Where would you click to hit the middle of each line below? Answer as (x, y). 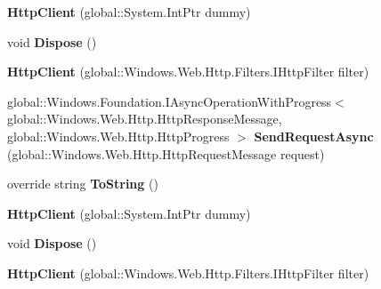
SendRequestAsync (314, 136)
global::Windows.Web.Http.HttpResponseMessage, (145, 119)
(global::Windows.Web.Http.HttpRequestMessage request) (166, 153)
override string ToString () (83, 184)
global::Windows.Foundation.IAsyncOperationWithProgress (170, 101)
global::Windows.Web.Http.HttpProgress (118, 136)
